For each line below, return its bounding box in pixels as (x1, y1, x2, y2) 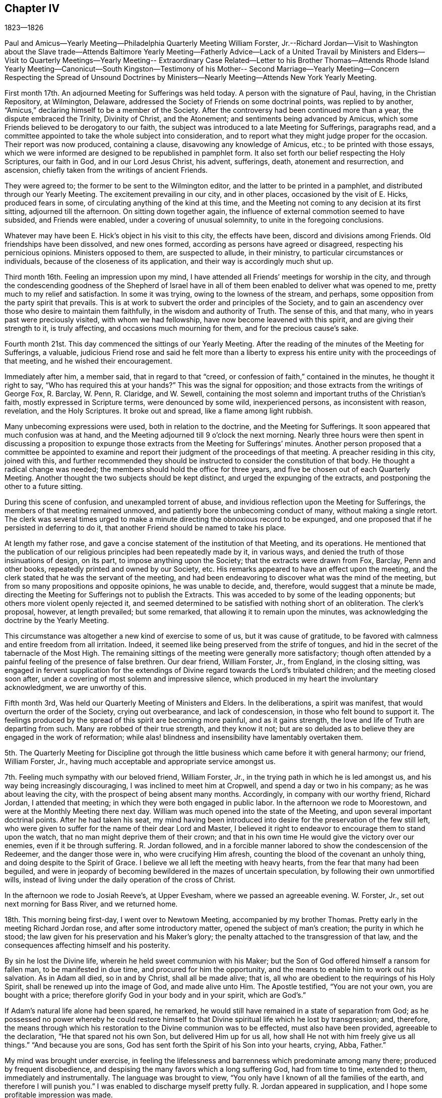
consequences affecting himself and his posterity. (5, 941, 170, 950)
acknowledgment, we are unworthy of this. (5, 683, 146, 692)
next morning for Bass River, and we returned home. (5, 900, 178, 909)
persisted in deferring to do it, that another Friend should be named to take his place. (5, 523, 286, 532)
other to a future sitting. (5, 482, 83, 491)
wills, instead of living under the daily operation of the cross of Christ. (5, 875, 236, 884)
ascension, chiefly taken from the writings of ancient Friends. (5, 166, 208, 175)
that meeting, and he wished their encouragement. (5, 357, 172, 366)
